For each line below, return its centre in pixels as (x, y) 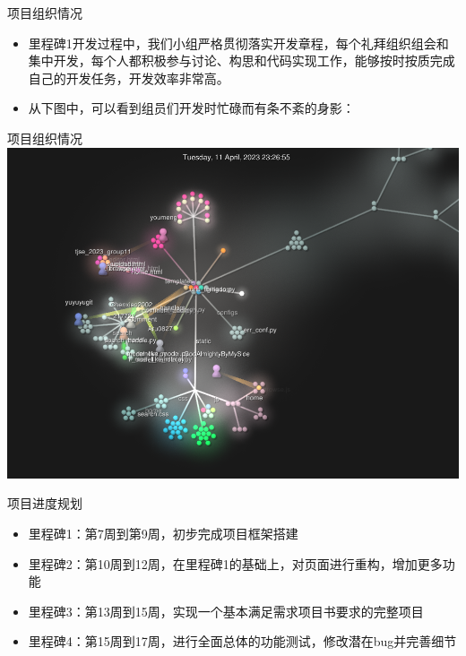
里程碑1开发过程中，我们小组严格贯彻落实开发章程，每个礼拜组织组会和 (238, 43)
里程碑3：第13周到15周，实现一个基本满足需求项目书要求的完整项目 (226, 611)
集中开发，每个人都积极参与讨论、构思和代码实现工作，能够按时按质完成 (242, 60)
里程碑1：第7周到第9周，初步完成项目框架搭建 (163, 534)
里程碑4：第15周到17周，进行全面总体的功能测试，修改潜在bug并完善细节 (242, 641)
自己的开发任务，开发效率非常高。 (129, 78)
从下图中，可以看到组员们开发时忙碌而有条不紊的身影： (191, 108)
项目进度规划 (45, 503)
